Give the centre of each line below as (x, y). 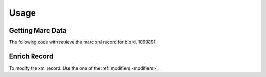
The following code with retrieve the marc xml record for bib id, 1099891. (83, 42)
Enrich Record (31, 56)
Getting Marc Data (38, 30)
